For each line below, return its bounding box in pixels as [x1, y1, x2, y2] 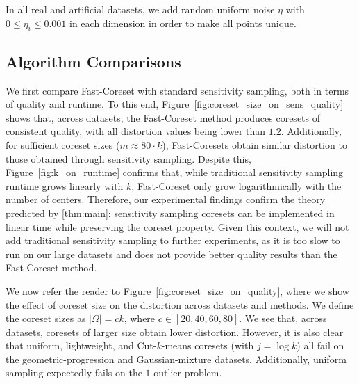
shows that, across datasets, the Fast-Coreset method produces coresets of [6, 110, 321, 125]
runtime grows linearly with [6, 178, 124, 193]
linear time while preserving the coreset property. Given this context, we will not [6, 219, 349, 234]
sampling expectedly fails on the [6, 365, 142, 380]
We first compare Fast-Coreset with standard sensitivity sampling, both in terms [6, 83, 349, 97]
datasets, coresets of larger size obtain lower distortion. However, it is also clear [6, 324, 344, 339]
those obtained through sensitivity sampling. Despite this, [6, 151, 251, 166]
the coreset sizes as [6, 311, 86, 326]
